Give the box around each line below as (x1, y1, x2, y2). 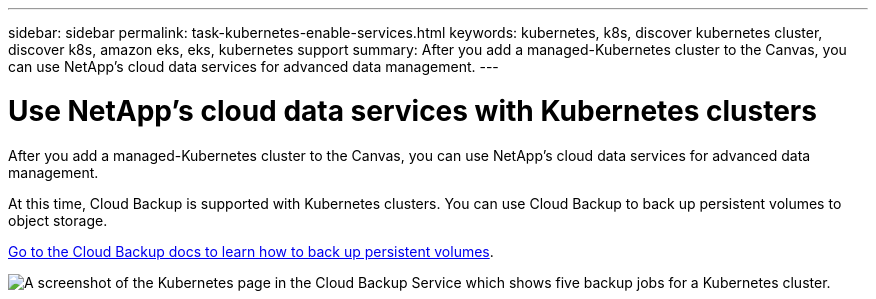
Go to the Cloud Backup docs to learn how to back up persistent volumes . (8, 242, 494, 260)
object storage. (8, 211, 108, 229)
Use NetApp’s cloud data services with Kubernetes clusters (8, 93, 817, 128)
